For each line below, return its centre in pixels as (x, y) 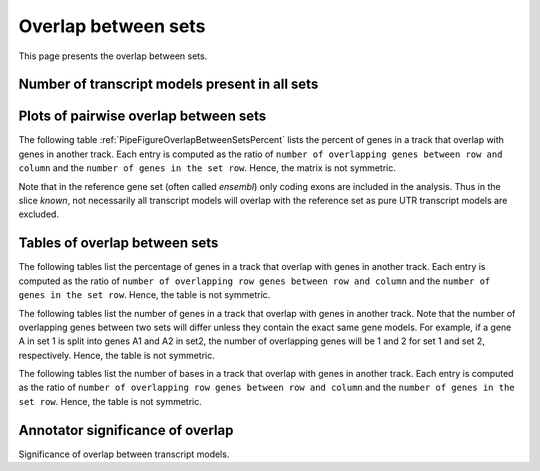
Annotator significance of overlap (126, 430)
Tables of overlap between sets (118, 243)
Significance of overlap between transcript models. (124, 454)
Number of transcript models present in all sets (168, 84)
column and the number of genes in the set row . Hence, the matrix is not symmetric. (207, 168)
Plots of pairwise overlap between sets (142, 116)
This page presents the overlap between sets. (113, 56)
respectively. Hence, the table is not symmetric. (116, 355)
